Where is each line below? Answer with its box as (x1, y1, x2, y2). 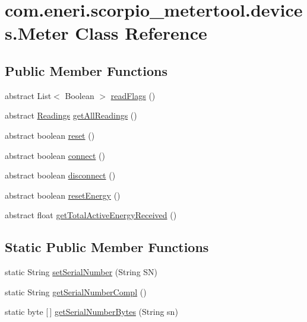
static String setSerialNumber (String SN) (5, 266, 158, 278)
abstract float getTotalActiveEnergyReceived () (5, 209, 177, 221)
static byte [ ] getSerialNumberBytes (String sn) (5, 305, 178, 318)
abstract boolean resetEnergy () (5, 189, 121, 201)
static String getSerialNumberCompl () (5, 285, 147, 298)
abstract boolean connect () (5, 149, 105, 161)
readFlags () (110, 89, 156, 101)
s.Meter (5, 21, 69, 45)
